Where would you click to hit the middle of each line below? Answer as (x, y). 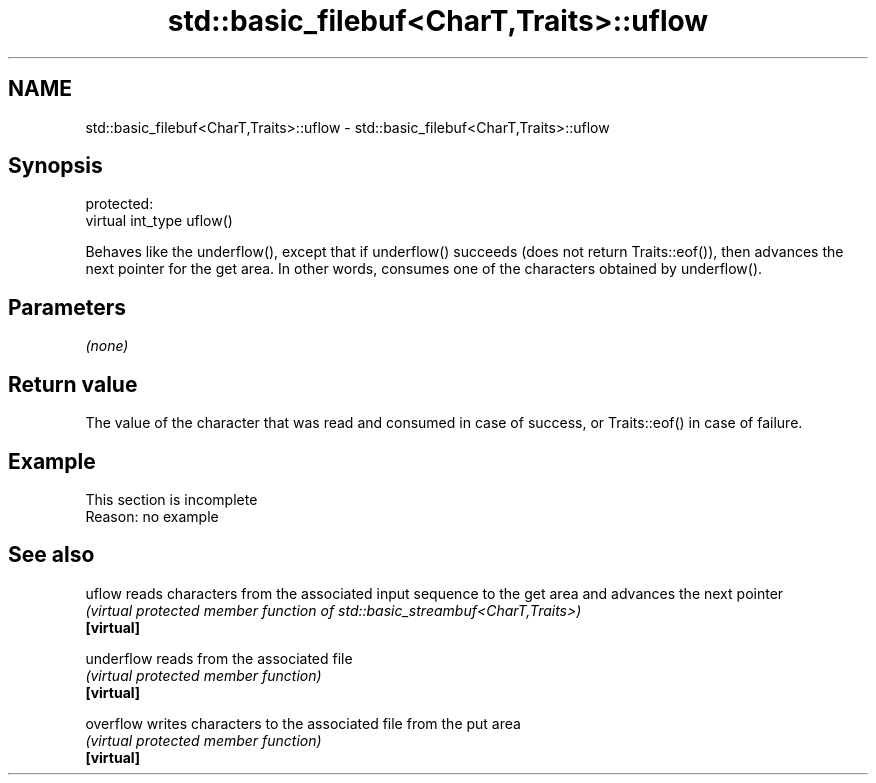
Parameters (67, 307)
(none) (107, 346)
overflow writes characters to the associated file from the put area (303, 723)
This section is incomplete (171, 499)
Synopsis (55, 166)
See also (51, 555)
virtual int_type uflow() (159, 221)
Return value (73, 384)
